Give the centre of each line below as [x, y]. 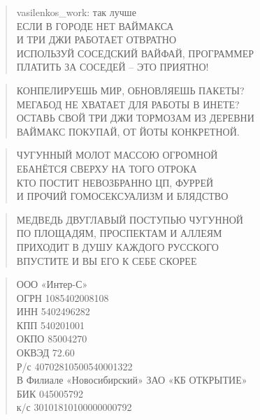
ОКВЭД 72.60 [45, 353]
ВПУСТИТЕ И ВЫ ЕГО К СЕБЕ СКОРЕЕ [107, 260]
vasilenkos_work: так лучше [76, 12]
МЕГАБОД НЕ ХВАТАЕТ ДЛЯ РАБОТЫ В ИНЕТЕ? [128, 104]
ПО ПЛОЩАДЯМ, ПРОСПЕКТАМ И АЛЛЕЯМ [119, 233]
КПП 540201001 [51, 325]
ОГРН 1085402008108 [63, 297]
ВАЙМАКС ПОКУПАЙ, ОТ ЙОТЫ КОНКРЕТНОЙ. [128, 131]
